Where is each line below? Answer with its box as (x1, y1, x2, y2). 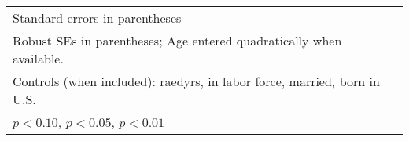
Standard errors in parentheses (13, 9, 182, 27)
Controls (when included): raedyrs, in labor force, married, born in (13, 72, 380, 90)
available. (13, 49, 64, 67)
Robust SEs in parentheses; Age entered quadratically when (13, 31, 342, 49)
